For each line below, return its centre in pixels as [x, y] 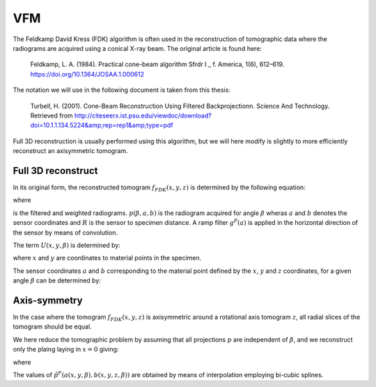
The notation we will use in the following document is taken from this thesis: [122, 90]
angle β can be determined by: [57, 281]
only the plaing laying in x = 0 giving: [66, 349]
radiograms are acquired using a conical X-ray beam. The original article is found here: [138, 48]
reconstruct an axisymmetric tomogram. [70, 151]
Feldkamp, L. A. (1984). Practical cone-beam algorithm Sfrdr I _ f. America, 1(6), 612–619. [157, 64]
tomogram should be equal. [52, 326]
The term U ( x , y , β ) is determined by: [67, 245]
